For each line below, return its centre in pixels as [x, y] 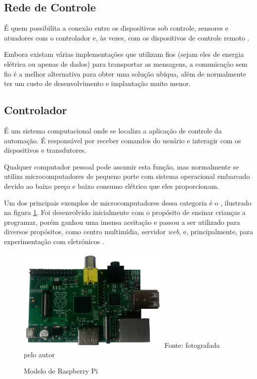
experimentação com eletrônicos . [54, 241]
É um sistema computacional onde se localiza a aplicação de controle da [113, 130]
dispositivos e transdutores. [45, 150]
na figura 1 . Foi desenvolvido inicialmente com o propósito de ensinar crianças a [125, 212]
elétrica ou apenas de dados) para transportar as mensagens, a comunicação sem [126, 63]
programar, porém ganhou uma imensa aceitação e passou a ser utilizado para [122, 222]
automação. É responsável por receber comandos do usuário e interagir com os [123, 140]
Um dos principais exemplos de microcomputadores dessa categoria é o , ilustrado [128, 202]
